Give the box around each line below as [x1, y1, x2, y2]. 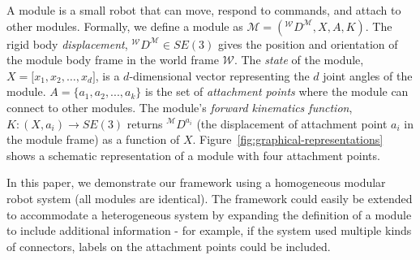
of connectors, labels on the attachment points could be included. [6, 237, 331, 254]
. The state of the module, [234, 51, 364, 68]
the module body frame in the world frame [6, 51, 219, 68]
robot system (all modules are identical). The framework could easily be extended [6, 189, 413, 206]
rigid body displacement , [6, 35, 128, 52]
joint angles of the [323, 67, 413, 84]
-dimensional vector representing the [129, 67, 310, 84]
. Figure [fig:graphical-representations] [192, 131, 384, 148]
